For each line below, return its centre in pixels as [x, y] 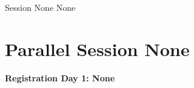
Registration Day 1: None [60, 77]
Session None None [40, 7]
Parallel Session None [97, 49]
